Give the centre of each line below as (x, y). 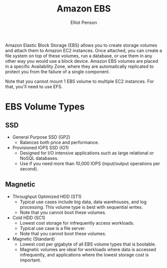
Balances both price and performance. (59, 142)
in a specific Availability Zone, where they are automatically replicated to (80, 66)
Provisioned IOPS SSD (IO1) (40, 147)
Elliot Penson (84, 22)
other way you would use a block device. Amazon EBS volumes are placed (82, 61)
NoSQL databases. (39, 158)
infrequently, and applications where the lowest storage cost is (84, 255)
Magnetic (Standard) (34, 239)
